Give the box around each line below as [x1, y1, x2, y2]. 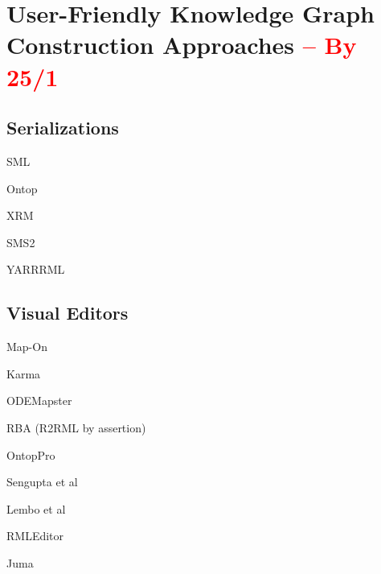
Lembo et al [6, 500, 66, 517]
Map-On [6, 338, 47, 355]
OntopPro [6, 446, 55, 463]
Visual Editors [6, 300, 129, 325]
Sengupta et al [6, 473, 78, 490]
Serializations [6, 115, 119, 140]
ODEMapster [6, 392, 72, 409]
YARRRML [6, 261, 65, 278]
